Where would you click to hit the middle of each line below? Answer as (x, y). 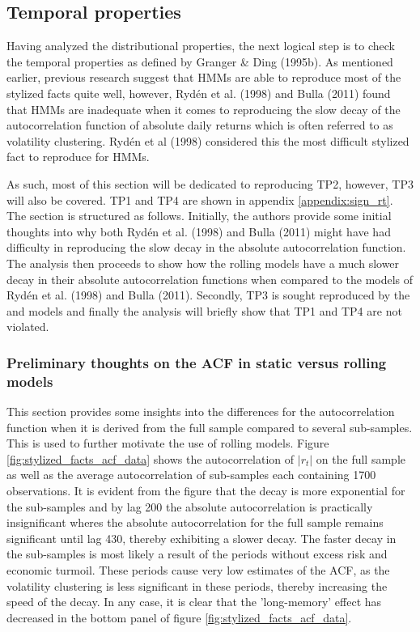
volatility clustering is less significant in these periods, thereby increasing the (197, 585)
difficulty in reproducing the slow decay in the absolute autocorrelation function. (206, 247)
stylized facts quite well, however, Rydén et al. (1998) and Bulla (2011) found (199, 93)
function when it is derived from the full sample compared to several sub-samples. (210, 427)
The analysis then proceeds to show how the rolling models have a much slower (203, 263)
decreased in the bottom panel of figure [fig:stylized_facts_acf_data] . (179, 617)
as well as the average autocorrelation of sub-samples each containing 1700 (191, 475)
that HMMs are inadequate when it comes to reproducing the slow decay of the (204, 109)
